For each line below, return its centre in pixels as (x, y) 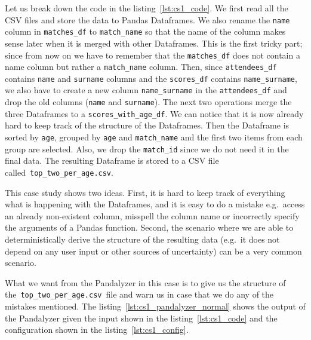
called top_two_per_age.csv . (59, 172)
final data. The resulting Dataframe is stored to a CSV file (112, 160)
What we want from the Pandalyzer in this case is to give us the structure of (145, 282)
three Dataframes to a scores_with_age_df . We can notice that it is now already (154, 113)
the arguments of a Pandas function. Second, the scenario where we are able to (149, 227)
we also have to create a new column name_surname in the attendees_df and (146, 90)
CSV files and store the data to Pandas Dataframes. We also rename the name (147, 19)
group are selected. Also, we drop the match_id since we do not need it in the (147, 148)
